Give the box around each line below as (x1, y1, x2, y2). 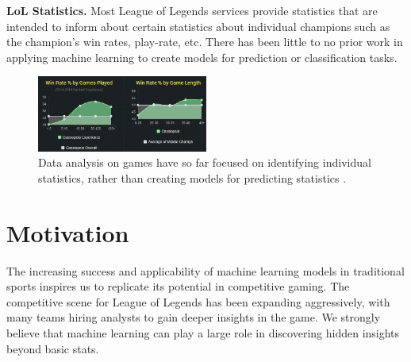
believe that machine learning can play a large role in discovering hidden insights (6, 324, 400, 341)
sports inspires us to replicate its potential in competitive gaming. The (6, 278, 350, 295)
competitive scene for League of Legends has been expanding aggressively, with (6, 293, 390, 310)
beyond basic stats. (6, 340, 99, 356)
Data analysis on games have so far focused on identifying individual (38, 154, 371, 171)
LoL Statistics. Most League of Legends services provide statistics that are (6, 2, 378, 18)
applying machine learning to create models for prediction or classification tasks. (6, 48, 398, 65)
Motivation (6, 216, 129, 248)
